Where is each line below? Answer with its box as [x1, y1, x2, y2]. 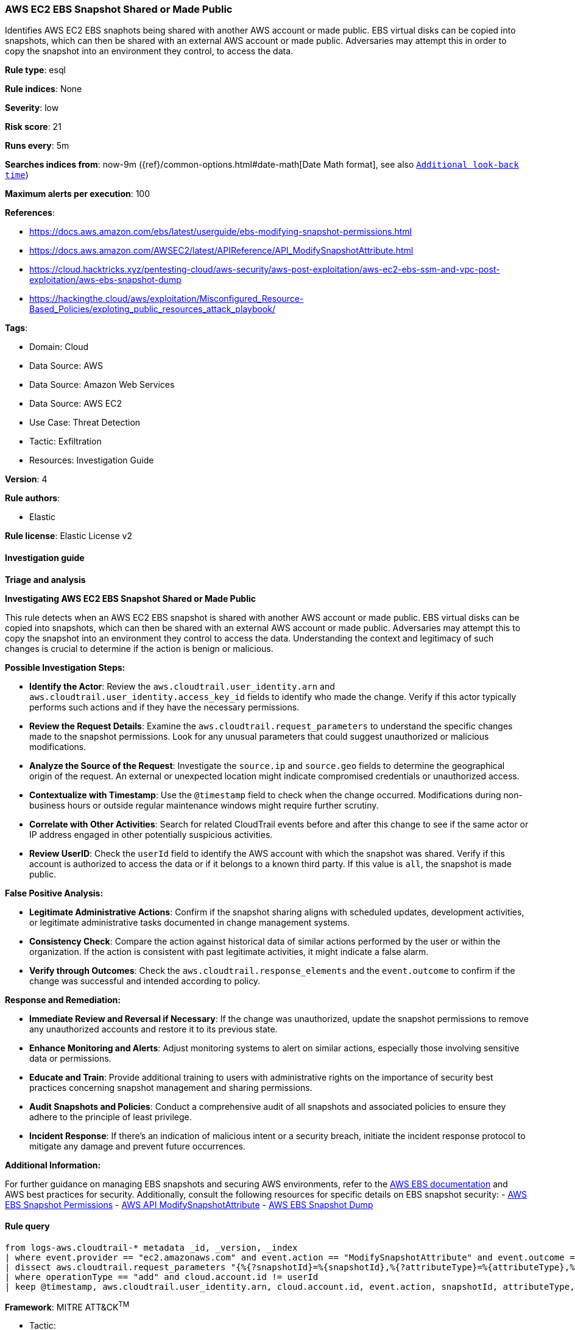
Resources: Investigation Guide [29, 455, 154, 466]
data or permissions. [29, 1053, 111, 1064]
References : [5, 207, 55, 218]
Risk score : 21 [5, 121, 62, 132]
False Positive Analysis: [5, 887, 104, 898]
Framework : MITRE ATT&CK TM [5, 1300, 130, 1312]
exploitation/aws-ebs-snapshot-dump [29, 274, 182, 285]
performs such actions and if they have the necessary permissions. [29, 701, 300, 712]
